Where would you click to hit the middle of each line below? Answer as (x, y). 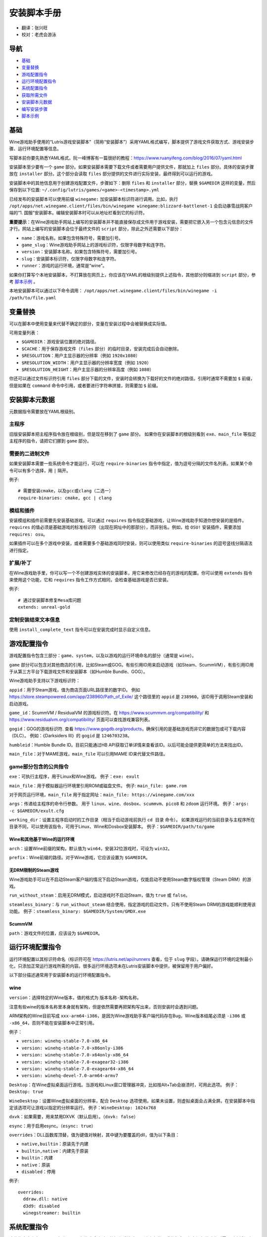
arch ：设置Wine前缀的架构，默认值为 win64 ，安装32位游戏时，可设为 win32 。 (91, 848)
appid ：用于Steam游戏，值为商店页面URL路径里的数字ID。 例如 (75, 690)
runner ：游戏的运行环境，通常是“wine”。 (64, 266)
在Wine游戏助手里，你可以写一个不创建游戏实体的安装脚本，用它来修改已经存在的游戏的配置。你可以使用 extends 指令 (131, 573)
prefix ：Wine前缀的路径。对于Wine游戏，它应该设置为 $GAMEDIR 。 (80, 857)
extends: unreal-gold (44, 607)
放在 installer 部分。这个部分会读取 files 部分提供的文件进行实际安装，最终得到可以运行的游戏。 (112, 174)
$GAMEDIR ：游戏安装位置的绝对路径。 (60, 342)
